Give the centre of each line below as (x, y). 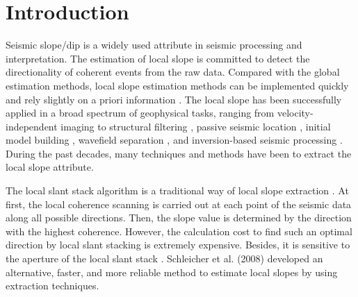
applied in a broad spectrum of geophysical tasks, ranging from (140, 113)
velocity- (295, 113)
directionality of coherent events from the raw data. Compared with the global (173, 72)
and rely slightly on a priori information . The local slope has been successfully (174, 99)
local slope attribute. (50, 167)
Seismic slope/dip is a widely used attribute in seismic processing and (154, 45)
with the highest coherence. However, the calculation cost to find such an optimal (179, 231)
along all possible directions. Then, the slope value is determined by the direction (179, 218)
